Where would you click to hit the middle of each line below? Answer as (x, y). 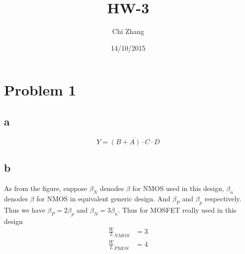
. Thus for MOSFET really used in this (177, 209)
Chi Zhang (128, 31)
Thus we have (25, 209)
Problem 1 (40, 90)
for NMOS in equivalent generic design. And (103, 198)
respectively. (223, 198)
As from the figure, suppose (46, 188)
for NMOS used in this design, (178, 188)
